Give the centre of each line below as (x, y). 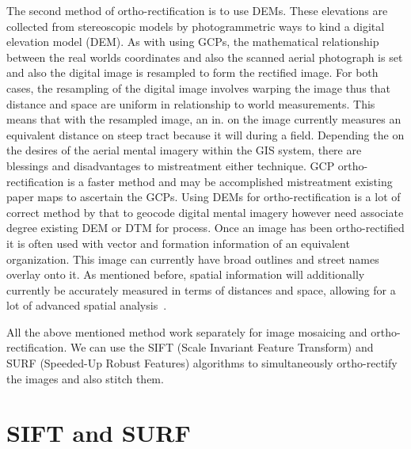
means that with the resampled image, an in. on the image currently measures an (204, 119)
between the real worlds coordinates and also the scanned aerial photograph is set (205, 57)
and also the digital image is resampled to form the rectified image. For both (192, 72)
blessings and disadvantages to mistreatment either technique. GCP (171, 165)
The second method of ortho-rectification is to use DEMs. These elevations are (197, 10)
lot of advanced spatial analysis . (87, 305)
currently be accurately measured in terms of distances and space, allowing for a (201, 289)
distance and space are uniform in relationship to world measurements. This (191, 103)
